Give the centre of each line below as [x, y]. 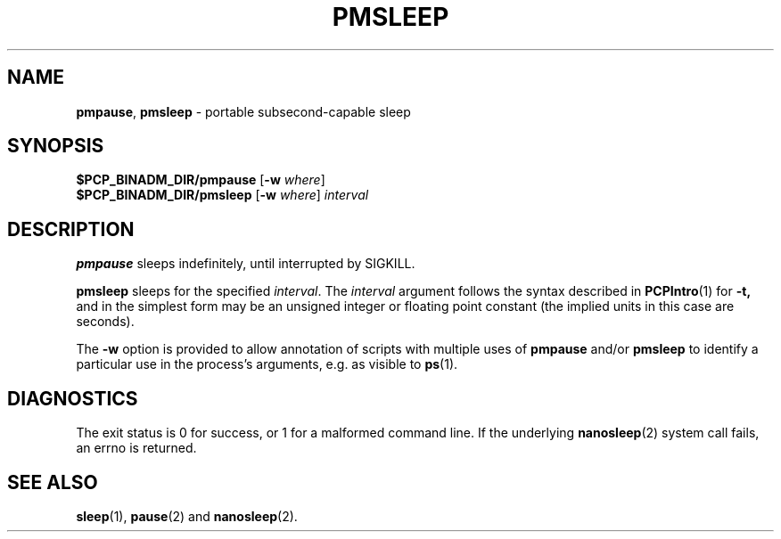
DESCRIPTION [71, 229]
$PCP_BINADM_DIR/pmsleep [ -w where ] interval [222, 195]
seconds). [105, 322]
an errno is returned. [136, 448]
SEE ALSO [53, 482]
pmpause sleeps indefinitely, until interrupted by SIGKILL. [246, 264]
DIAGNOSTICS [73, 398]
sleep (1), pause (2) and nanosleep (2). [187, 516]
